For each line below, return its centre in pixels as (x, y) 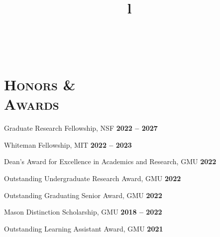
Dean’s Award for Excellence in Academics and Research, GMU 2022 (110, 161)
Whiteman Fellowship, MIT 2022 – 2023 (68, 144)
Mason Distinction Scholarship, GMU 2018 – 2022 (83, 212)
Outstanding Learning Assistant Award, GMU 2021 (84, 228)
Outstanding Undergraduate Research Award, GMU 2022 (93, 178)
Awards (32, 104)
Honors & (40, 85)
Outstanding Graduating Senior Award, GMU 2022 (83, 195)
